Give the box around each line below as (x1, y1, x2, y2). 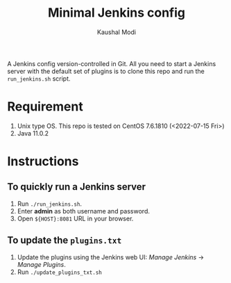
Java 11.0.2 (17, 129, 49, 137)
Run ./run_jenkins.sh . (17, 200, 82, 208)
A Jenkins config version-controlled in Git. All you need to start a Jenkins (7, 59, 216, 67)
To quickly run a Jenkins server (7, 181, 146, 193)
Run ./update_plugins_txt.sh (17, 268, 102, 276)
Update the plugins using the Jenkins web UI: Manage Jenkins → (17, 252, 205, 261)
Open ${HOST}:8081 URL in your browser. (17, 214, 134, 223)
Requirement (7, 99, 83, 115)
